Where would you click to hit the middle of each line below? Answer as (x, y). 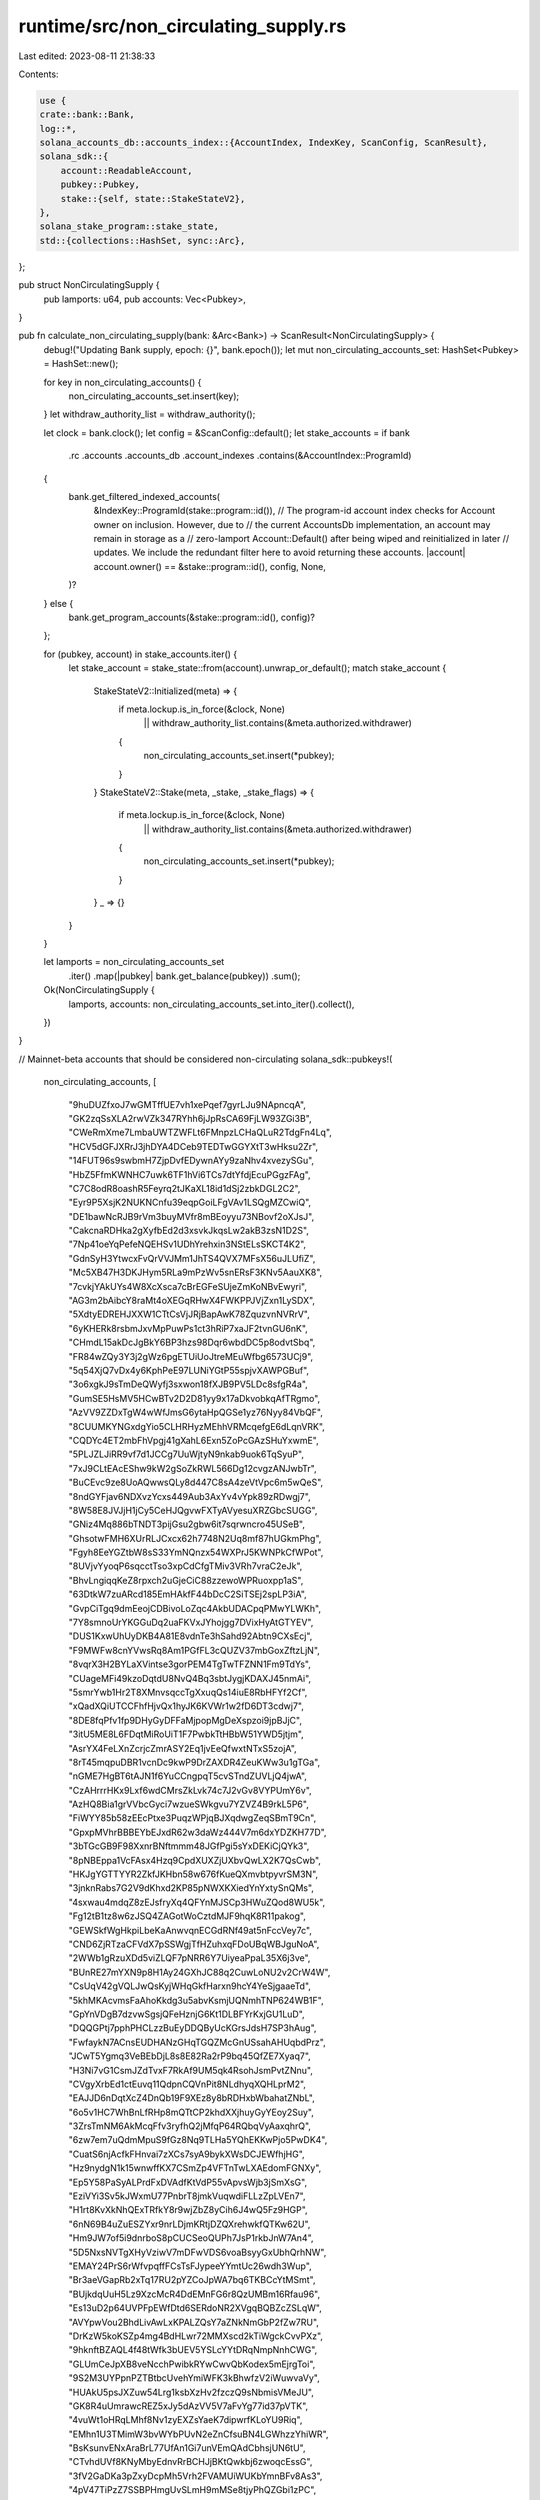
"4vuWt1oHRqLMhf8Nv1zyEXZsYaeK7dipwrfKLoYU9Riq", (185, 2420)
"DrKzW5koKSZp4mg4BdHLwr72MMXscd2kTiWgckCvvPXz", (196, 2336)
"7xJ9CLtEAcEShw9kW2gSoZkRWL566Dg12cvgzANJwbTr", (192, 1468)
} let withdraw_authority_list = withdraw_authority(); (149, 414)
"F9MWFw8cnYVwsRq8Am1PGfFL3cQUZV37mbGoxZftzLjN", (194, 1650)
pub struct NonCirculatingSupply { (89, 285)
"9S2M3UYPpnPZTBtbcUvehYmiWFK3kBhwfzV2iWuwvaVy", (194, 2378)
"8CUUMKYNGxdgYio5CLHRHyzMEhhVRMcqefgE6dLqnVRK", (196, 1426)
